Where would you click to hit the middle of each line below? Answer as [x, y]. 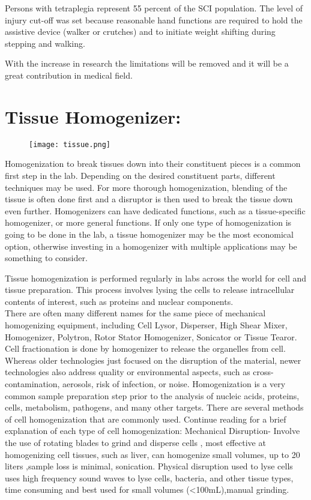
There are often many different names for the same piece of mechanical [135, 313]
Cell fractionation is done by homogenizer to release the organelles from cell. [145, 348]
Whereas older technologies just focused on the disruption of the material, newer [153, 360]
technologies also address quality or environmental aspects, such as [128, 372]
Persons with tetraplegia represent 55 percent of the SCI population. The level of [154, 8]
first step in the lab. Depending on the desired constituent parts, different [140, 175]
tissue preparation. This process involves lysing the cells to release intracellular [150, 290]
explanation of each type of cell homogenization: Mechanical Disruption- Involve [152, 431]
